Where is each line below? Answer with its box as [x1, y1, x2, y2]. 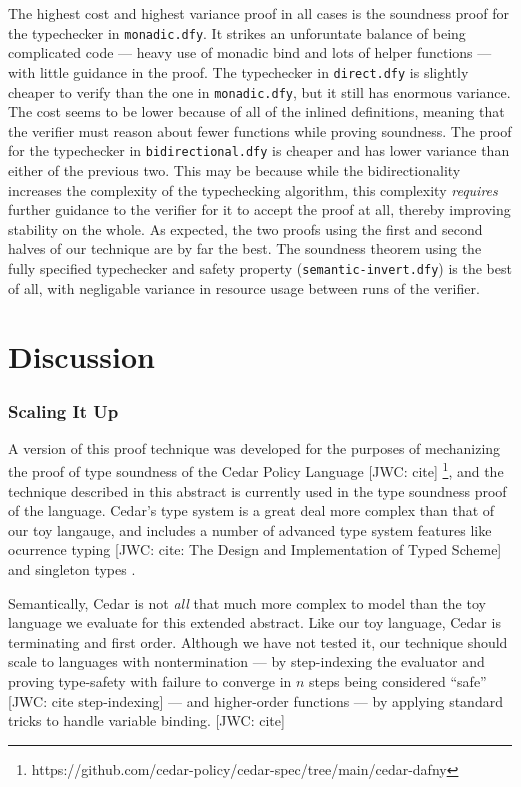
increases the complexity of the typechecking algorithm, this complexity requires [8, 179, 498, 200]
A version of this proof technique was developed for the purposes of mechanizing [8, 437, 501, 458]
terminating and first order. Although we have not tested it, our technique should [8, 631, 508, 652]
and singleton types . [8, 559, 136, 580]
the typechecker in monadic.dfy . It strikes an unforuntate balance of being [8, 22, 466, 43]
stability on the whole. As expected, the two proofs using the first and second [8, 218, 483, 239]
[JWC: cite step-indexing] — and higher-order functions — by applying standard [8, 690, 503, 711]
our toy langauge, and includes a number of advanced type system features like [8, 519, 492, 540]
